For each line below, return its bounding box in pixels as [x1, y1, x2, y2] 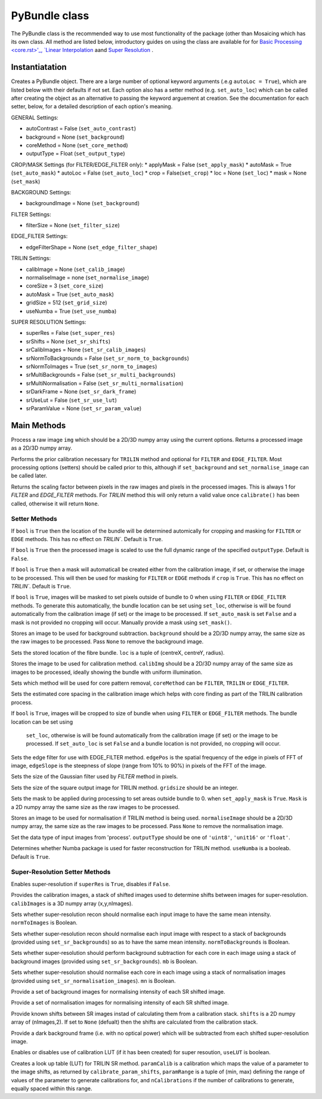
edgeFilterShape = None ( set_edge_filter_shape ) [26, 243, 158, 251]
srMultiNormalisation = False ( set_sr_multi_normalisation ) [26, 380, 184, 387]
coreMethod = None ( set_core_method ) [26, 141, 128, 149]
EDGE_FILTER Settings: [11, 233, 68, 240]
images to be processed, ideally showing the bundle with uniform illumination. [11, 668, 203, 676]
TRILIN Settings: [11, 255, 51, 262]
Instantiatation [11, 62, 67, 72]
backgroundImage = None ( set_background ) [26, 200, 140, 207]
